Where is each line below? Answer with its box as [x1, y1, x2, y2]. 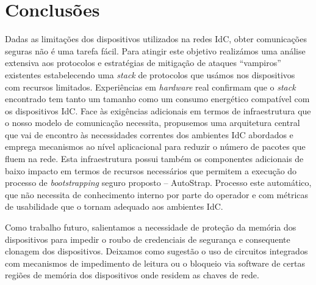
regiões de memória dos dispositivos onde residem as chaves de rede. [5, 268, 259, 281]
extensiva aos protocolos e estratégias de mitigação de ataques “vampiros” [5, 56, 281, 69]
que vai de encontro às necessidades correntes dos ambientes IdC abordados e [5, 128, 293, 141]
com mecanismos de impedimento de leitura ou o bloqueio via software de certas [5, 256, 305, 269]
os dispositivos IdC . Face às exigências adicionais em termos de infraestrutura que [5, 104, 311, 117]
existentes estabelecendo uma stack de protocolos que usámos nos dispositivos [5, 68, 295, 81]
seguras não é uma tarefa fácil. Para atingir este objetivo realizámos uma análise [5, 44, 306, 57]
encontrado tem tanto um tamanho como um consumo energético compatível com [5, 92, 310, 105]
